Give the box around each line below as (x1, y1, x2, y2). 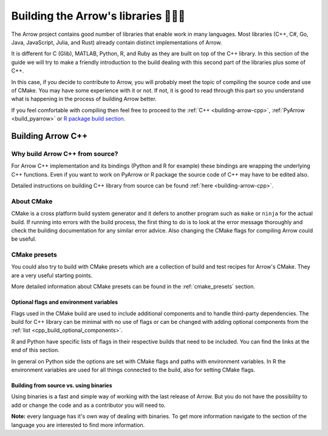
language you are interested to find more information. (11, 421, 145, 429)
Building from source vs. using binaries (11, 381, 112, 389)
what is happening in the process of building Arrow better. (11, 95, 157, 103)
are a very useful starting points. (11, 272, 93, 279)
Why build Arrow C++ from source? (11, 149, 118, 158)
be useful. (11, 235, 36, 243)
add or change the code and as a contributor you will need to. (11, 401, 166, 409)
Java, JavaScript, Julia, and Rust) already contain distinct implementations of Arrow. (11, 38, 222, 46)
